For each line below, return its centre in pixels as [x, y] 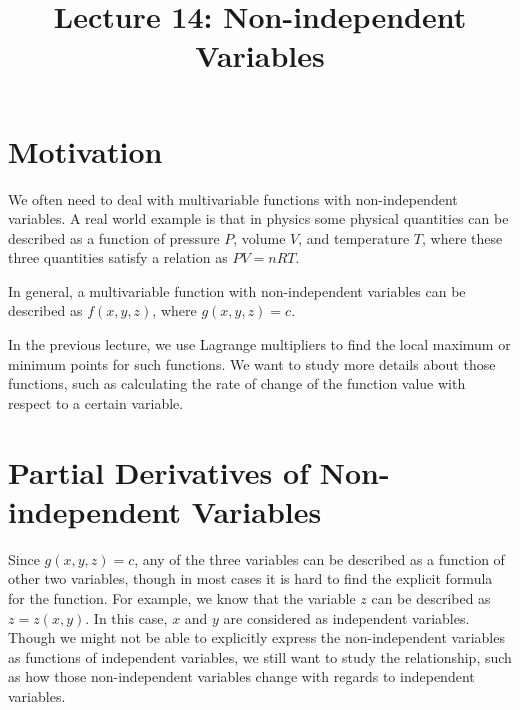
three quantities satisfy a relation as [118, 257]
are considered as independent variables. [346, 617]
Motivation [85, 150]
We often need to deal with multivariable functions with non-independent [233, 198]
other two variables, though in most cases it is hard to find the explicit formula [250, 578]
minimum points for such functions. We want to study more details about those [252, 363]
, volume [259, 237]
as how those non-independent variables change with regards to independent [241, 676]
